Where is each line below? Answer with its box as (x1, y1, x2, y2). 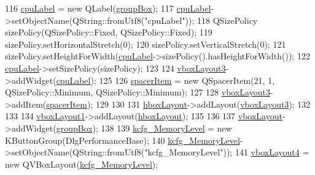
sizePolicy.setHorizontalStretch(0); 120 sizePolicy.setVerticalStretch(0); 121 (5, 37, 286, 50)
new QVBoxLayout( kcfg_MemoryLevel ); (5, 157, 158, 170)
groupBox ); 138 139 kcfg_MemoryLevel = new (56, 121, 232, 134)
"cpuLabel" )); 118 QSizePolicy (144, 13, 258, 26)
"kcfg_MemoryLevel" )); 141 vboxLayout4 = (144, 146, 309, 158)
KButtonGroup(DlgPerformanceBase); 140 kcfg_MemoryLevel (5, 133, 240, 146)
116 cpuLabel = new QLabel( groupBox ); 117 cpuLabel (5, 2, 211, 14)
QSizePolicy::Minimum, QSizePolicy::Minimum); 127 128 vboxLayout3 (5, 86, 270, 99)
